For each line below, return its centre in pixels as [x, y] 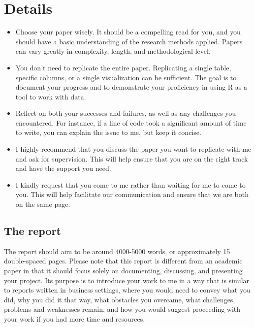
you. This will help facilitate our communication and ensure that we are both [132, 194]
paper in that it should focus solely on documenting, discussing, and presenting [123, 271]
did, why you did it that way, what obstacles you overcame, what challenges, [120, 299]
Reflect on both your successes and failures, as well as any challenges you [126, 113]
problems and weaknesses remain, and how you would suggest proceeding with [122, 309]
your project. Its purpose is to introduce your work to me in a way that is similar [127, 280]
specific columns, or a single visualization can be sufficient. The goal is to [126, 77]
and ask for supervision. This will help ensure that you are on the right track [132, 158]
